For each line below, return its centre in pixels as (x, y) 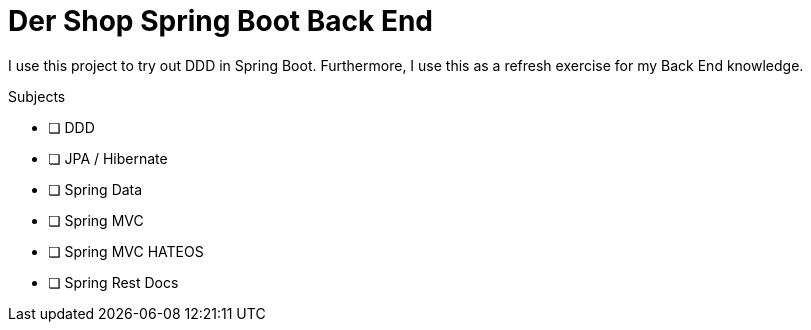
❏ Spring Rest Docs (113, 282)
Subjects (37, 96)
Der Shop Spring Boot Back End (220, 21)
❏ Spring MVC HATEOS (126, 251)
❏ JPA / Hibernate (108, 158)
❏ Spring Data (95, 189)
